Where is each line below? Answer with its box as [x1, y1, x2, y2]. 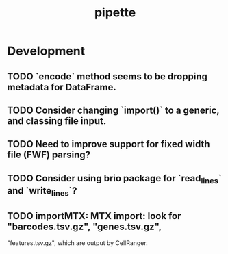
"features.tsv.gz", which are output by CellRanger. [7, 238, 149, 247]
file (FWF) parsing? [7, 149, 91, 161]
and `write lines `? [7, 185, 77, 199]
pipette [94, 5, 136, 21]
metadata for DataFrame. [7, 81, 116, 93]
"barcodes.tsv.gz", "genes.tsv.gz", [7, 220, 162, 232]
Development [7, 43, 86, 59]
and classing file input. [7, 115, 107, 127]
